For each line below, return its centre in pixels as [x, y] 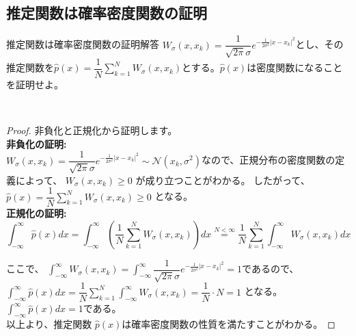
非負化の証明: [37, 143]
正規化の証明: [37, 213]
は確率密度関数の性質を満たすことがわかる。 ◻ [229, 324]
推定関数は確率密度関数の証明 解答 [83, 44]
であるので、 [271, 269]
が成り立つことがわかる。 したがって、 [223, 180]
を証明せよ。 [35, 84]
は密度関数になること [295, 67]
